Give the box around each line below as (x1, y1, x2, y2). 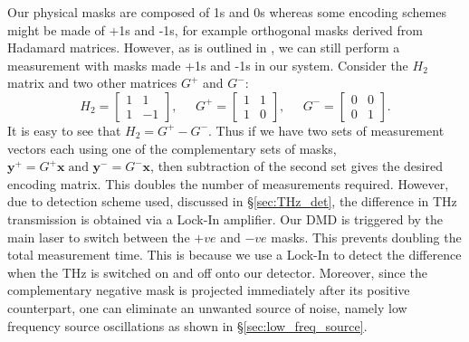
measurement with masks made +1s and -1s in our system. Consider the (7, 55, 408, 74)
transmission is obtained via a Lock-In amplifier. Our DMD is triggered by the (7, 209, 444, 228)
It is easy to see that (7, 120, 121, 139)
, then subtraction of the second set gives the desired (150, 157, 443, 176)
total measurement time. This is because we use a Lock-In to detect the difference (7, 245, 462, 264)
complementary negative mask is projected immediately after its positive (7, 280, 410, 299)
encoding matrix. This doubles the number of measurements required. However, (7, 174, 449, 193)
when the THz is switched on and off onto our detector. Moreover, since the (7, 262, 427, 281)
